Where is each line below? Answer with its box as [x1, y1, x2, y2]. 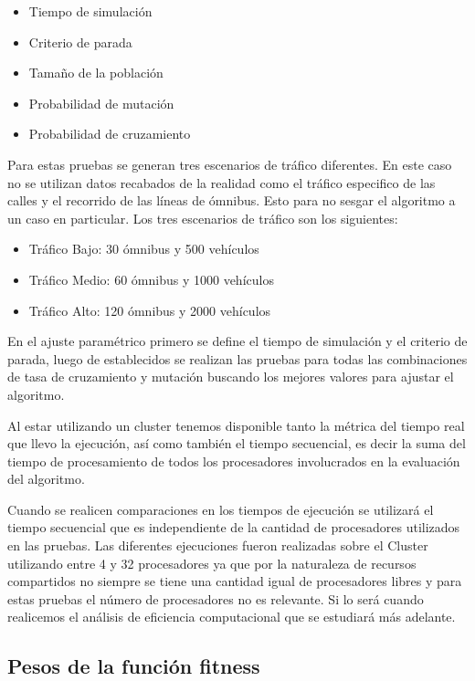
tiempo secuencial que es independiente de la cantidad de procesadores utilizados [7, 518, 460, 537]
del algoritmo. [7, 469, 85, 488]
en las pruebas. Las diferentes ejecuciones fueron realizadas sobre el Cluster [7, 536, 428, 555]
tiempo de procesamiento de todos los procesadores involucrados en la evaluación [7, 451, 460, 470]
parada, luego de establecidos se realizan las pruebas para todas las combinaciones [7, 349, 468, 368]
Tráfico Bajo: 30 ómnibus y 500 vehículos [28, 239, 259, 258]
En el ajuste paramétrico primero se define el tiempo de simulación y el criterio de [7, 331, 468, 351]
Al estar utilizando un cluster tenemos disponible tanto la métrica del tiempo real [7, 415, 465, 435]
